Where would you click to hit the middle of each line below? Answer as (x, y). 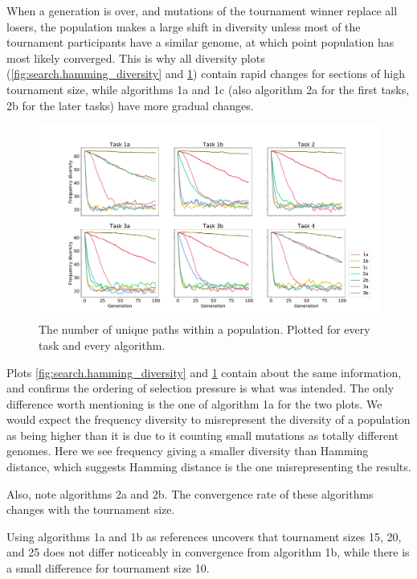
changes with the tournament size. (91, 509)
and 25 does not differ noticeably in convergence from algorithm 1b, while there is (208, 552)
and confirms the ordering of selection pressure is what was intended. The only (200, 388)
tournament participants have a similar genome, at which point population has (200, 42)
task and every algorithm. (102, 345)
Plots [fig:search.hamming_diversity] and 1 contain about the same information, (204, 372)
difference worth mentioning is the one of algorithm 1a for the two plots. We (194, 403)
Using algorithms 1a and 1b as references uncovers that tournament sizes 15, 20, (204, 536)
